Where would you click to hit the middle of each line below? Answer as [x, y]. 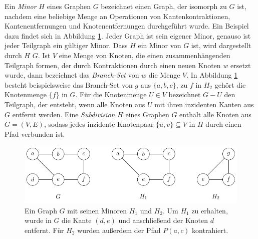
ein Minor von [160, 45]
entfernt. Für [44, 230]
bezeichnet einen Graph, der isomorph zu [164, 6]
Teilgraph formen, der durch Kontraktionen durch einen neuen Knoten [113, 65]
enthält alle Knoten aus [215, 114]
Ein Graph [41, 210]
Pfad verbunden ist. [35, 134]
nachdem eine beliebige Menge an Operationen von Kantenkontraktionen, [117, 16]
